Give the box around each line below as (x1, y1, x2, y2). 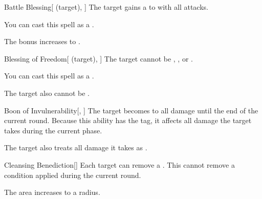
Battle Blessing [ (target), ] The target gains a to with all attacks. (4, 2, 208, 12)
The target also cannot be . (4, 87, 90, 98)
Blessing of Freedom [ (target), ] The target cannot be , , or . (4, 53, 193, 64)
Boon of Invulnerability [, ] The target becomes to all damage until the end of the (4, 105, 258, 115)
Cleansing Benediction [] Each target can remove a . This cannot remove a (4, 159, 235, 170)
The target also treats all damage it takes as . (4, 142, 147, 153)
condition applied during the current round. (4, 169, 141, 180)
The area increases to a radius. (4, 187, 100, 197)
